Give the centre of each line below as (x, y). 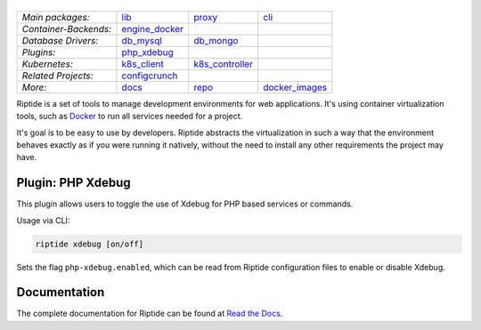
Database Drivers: (60, 40)
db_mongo (216, 40)
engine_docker (153, 28)
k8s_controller (223, 64)
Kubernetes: (47, 64)
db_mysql (142, 40)
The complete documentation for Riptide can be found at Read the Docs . (150, 314)
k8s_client (143, 64)
